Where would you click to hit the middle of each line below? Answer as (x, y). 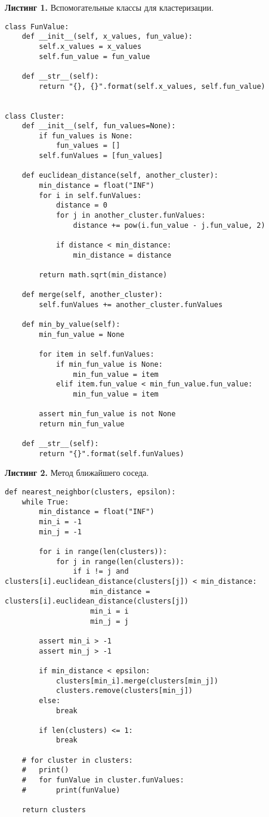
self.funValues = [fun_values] (101, 156)
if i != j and (101, 572)
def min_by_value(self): (71, 325)
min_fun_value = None (82, 334)
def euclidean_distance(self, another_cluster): (120, 176)
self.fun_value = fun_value (95, 56)
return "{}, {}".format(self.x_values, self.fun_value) (152, 86)
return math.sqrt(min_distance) (103, 275)
